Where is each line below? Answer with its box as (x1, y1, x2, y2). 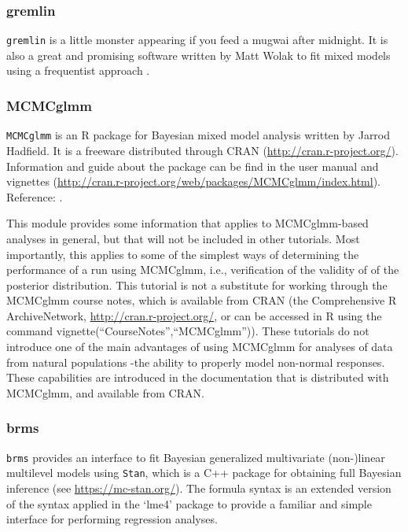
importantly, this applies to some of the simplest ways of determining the (6, 246, 359, 262)
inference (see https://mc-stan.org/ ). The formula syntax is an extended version (6, 479, 391, 496)
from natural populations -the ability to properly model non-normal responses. (6, 353, 385, 370)
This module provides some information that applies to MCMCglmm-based (6, 215, 369, 231)
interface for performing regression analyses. (6, 511, 218, 527)
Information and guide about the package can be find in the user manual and (6, 157, 379, 174)
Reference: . (6, 188, 63, 205)
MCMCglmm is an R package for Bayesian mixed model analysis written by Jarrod (6, 127, 391, 143)
